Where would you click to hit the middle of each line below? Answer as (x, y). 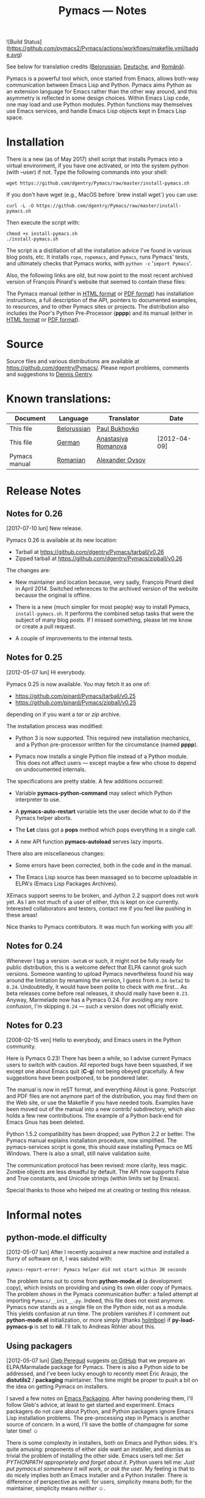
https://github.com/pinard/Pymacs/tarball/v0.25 (75, 696)
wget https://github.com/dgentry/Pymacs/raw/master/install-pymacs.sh (98, 183)
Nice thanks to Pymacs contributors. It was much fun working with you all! (100, 926)
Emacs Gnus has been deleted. (45, 1122)
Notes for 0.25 (34, 658)
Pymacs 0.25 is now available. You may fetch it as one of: (78, 684)
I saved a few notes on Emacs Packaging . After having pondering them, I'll (100, 1398)
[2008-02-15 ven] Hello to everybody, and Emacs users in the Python (94, 1040)
